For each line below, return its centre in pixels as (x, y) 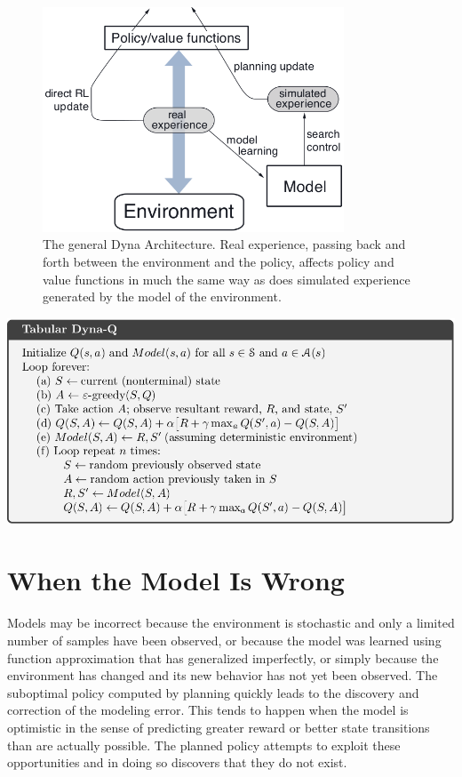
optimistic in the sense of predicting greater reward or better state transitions (219, 727)
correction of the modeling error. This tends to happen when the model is (208, 710)
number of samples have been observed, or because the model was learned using (224, 640)
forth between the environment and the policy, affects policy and (219, 261)
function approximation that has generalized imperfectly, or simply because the (223, 657)
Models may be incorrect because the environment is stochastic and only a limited (231, 623)
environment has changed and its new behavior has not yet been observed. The (223, 675)
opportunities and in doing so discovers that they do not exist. (177, 762)
